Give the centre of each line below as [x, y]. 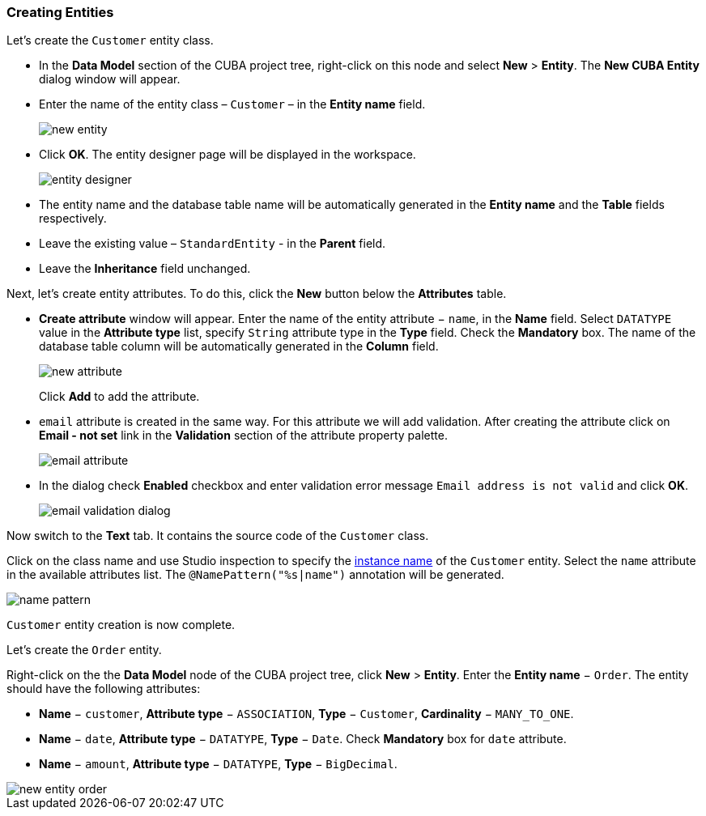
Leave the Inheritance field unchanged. [145, 269]
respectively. [73, 219]
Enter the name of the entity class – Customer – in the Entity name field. [232, 104]
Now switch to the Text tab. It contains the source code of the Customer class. [218, 536]
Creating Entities [60, 12]
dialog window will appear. [110, 79]
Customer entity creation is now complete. [121, 625]
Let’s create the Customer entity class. [110, 40]
